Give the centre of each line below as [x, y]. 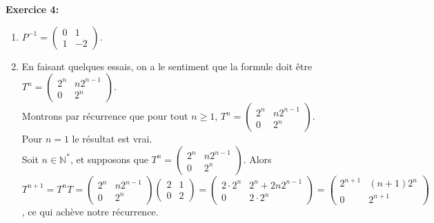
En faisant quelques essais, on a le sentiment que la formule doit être [167, 66]
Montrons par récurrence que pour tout [105, 116]
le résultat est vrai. [112, 139]
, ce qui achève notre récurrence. [90, 211]
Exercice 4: [32, 9]
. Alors [257, 159]
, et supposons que [109, 159]
